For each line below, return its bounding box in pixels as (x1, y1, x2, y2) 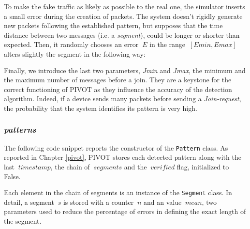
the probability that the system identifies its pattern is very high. (4, 103, 197, 113)
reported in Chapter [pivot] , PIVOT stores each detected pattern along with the (4, 152, 241, 162)
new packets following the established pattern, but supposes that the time (4, 20, 223, 31)
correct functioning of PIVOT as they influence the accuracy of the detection (4, 84, 232, 94)
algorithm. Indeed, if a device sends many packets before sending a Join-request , (4, 93, 241, 104)
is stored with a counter (63, 197, 134, 207)
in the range (149, 39, 186, 49)
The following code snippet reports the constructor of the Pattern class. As (4, 142, 228, 153)
